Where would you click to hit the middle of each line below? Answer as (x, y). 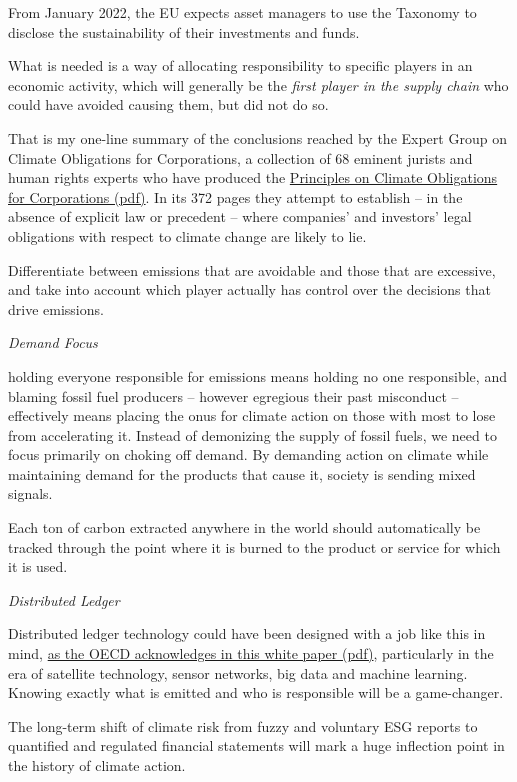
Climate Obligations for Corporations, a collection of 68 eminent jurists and (240, 157)
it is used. (38, 566)
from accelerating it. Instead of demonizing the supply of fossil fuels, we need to (252, 434)
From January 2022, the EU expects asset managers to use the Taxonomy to (242, 12)
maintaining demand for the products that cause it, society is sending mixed (242, 473)
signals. (30, 493)
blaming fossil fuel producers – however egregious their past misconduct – (233, 395)
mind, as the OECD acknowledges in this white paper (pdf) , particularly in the (251, 653)
